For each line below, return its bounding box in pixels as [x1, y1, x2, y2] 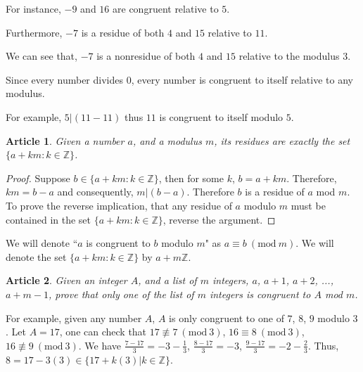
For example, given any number [6, 310, 142, 325]
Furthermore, [6, 25, 63, 39]
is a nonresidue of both [96, 49, 196, 63]
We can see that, [6, 49, 77, 63]
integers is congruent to [209, 286, 311, 301]
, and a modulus [132, 133, 202, 148]
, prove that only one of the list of [48, 286, 194, 301]
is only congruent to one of [169, 310, 284, 325]
